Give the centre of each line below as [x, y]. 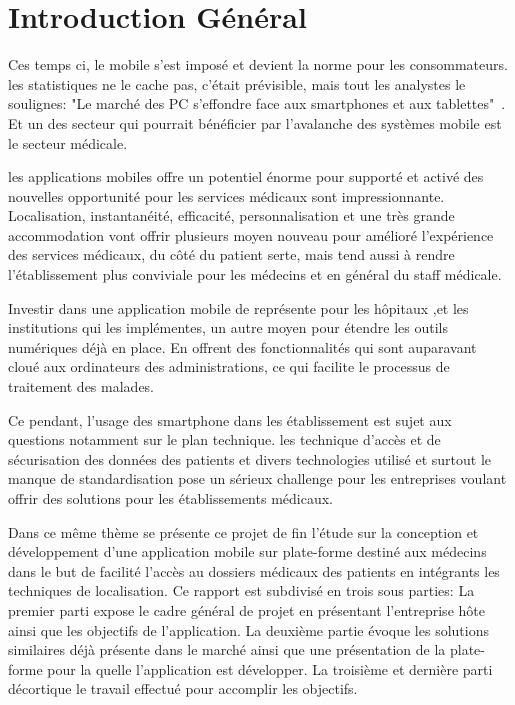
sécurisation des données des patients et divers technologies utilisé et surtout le [250, 458]
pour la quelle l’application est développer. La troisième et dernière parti [270, 668]
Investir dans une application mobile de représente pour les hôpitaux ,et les [238, 307]
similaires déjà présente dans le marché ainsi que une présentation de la [227, 649]
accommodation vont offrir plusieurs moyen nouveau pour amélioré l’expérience [251, 234]
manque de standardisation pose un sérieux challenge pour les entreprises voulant [257, 478]
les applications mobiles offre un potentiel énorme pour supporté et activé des [246, 176]
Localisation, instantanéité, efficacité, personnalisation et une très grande [231, 215]
